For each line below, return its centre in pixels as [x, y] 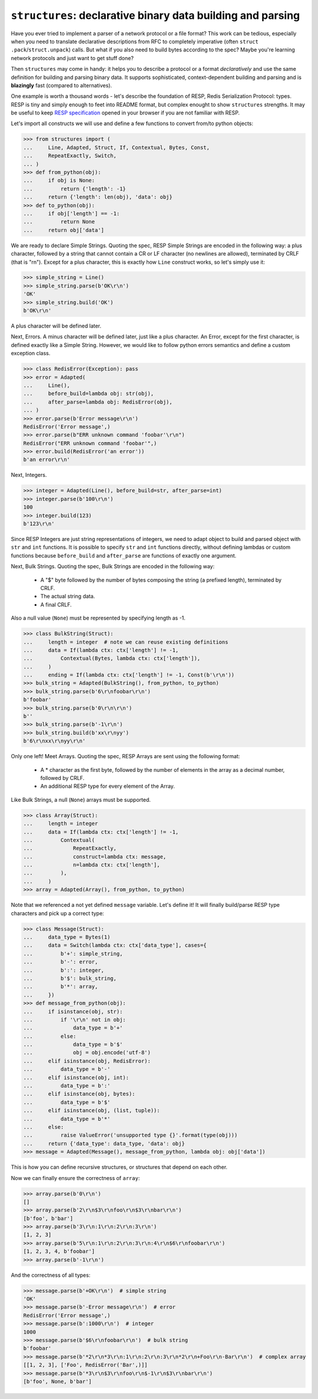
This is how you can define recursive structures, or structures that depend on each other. [119, 1167]
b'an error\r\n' [47, 460]
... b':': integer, [64, 970]
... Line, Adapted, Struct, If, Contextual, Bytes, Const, [117, 147]
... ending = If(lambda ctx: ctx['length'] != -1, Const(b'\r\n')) [129, 675]
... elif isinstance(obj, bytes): [79, 1094]
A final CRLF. [56, 604]
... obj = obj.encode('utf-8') [87, 1053]
